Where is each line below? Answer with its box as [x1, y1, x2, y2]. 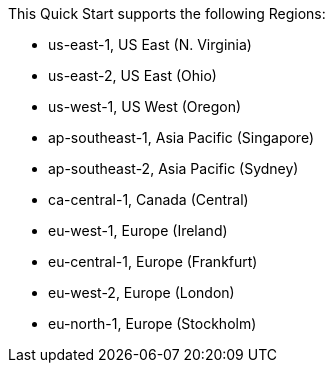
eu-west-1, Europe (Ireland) [48, 222, 228, 239]
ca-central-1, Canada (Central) [48, 191, 249, 208]
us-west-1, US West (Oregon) [48, 98, 242, 115]
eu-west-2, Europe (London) [48, 284, 235, 301]
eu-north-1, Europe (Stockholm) [48, 315, 257, 332]
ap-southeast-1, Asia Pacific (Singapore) [48, 129, 315, 146]
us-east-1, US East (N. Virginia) [48, 36, 252, 53]
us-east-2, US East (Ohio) [48, 67, 217, 84]
